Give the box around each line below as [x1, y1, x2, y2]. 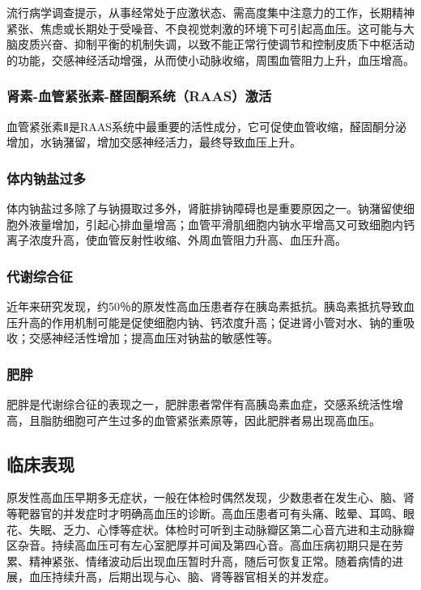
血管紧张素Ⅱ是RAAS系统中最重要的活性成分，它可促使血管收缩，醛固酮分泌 [6, 117, 406, 134]
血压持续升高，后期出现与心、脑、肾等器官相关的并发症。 [28, 568, 335, 585]
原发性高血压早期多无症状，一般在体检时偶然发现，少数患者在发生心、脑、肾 [6, 489, 415, 506]
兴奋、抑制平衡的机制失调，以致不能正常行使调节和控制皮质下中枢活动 [40, 36, 415, 53]
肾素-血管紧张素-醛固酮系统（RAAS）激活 [6, 86, 272, 106]
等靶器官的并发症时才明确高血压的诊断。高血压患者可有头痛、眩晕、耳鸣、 [6, 504, 403, 521]
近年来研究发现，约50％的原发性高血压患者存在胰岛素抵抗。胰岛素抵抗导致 [6, 298, 403, 314]
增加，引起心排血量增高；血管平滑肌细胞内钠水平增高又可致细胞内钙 [51, 215, 415, 232]
